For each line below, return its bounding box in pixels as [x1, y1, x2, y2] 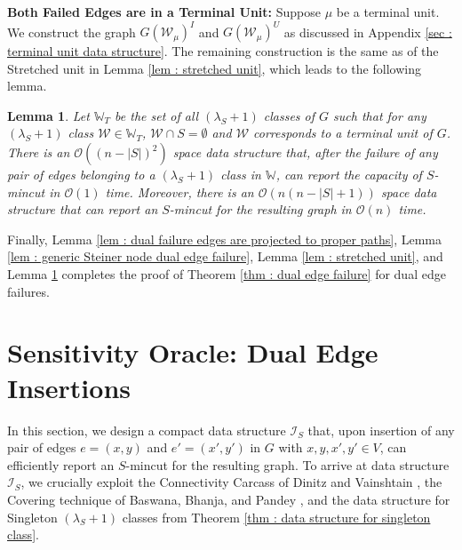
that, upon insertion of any [307, 420, 455, 439]
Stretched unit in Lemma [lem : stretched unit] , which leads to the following [7, 59, 421, 77]
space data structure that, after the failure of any [172, 143, 438, 162]
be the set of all [115, 106, 199, 124]
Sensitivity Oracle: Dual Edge [7, 334, 378, 371]
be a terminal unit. [336, 3, 440, 20]
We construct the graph [7, 22, 136, 41]
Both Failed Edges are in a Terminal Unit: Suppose [7, 3, 321, 20]
